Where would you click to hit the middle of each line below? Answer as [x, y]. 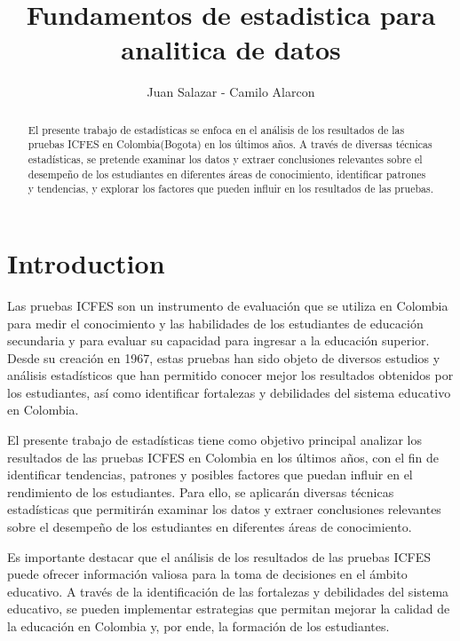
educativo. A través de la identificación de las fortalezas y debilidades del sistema [228, 591]
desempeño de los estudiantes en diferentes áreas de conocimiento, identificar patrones [227, 174]
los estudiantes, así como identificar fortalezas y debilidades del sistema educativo [229, 392]
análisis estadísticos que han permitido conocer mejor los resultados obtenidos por [230, 375]
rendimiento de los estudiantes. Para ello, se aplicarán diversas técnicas [201, 491]
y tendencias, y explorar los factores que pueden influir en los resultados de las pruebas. [231, 189]
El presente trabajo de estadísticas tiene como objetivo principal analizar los [215, 440]
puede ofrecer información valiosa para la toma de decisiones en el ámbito [207, 574]
